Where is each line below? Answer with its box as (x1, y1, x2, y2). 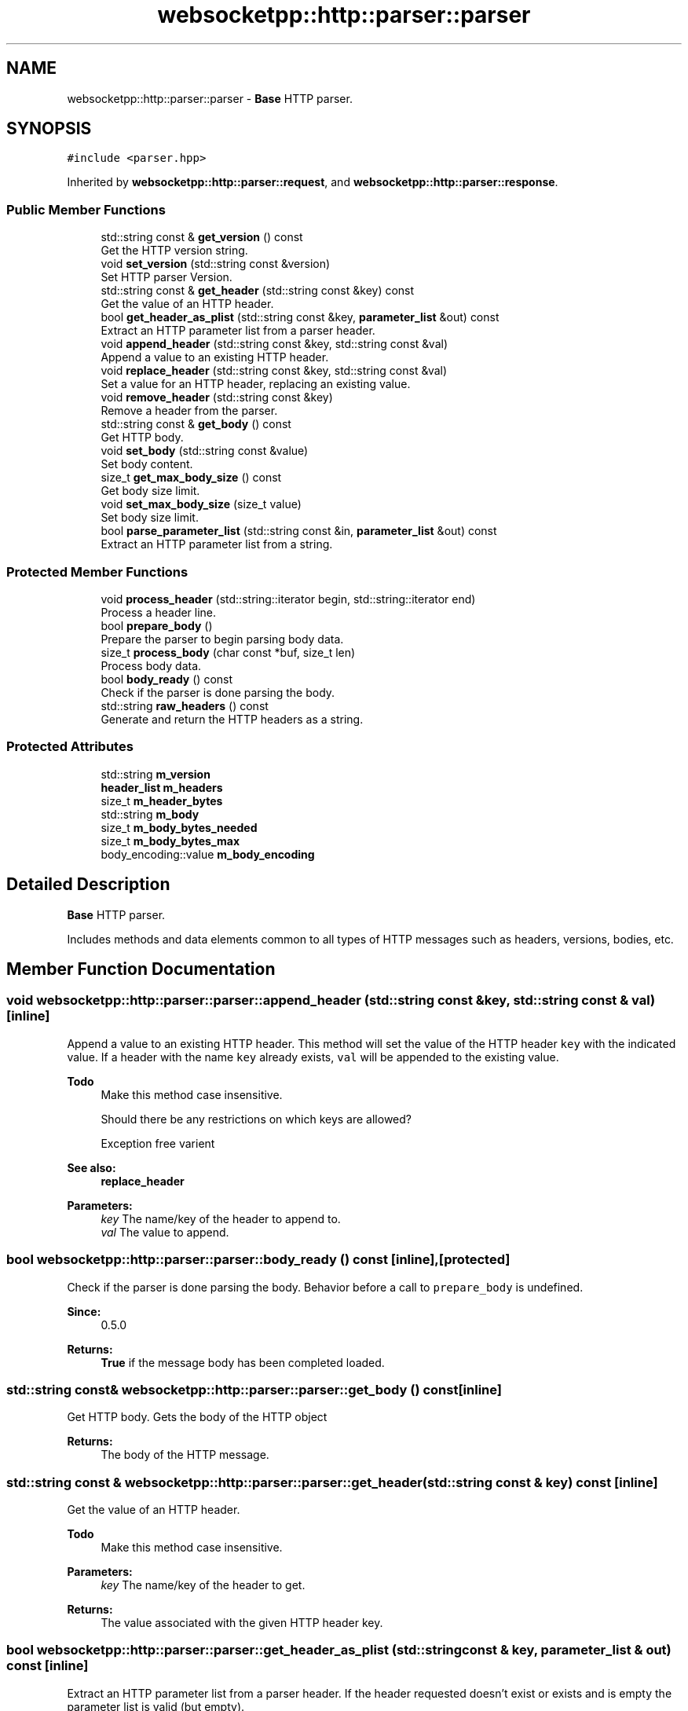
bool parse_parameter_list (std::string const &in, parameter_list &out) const (101, 524, 497, 538)
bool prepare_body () (101, 618, 213, 632)
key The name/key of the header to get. (101, 1578, 306, 1592)
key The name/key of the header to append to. (101, 1211, 341, 1226)
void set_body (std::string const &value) (101, 444, 309, 458)
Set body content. (101, 457, 193, 471)
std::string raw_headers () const (101, 698, 269, 713)
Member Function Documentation (6, 958, 276, 979)
